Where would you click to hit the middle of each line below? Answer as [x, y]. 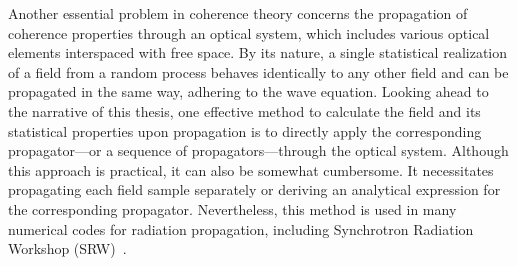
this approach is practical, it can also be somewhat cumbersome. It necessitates [251, 169]
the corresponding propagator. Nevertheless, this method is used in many [232, 208]
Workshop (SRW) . [67, 248]
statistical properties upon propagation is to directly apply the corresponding [245, 130]
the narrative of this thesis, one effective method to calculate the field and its [244, 110]
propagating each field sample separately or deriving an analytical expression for [254, 189]
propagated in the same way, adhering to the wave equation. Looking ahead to [248, 91]
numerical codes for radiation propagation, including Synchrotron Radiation [241, 228]
